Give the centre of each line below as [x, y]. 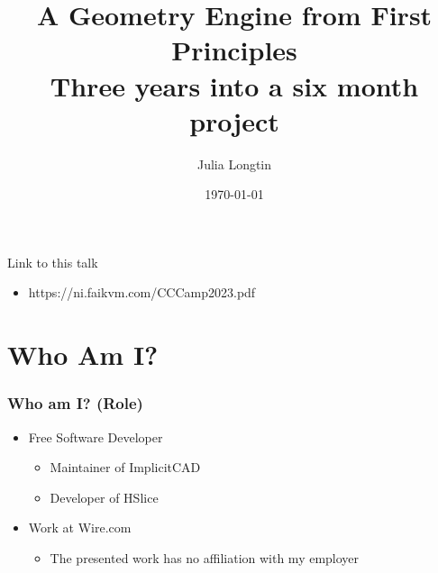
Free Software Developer [96, 437]
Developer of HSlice [104, 497]
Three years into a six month [234, 85]
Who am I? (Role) [75, 403]
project [234, 120]
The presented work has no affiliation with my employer [205, 558]
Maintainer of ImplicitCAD [125, 467]
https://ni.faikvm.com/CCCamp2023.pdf [142, 292]
